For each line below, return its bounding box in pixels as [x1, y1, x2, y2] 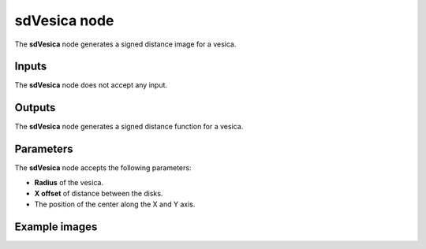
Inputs [14, 60, 47, 73]
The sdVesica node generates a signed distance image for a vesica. [14, 39, 237, 49]
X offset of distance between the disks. [34, 189, 163, 199]
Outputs [14, 101, 56, 114]
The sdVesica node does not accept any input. [14, 80, 168, 90]
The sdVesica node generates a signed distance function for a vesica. [14, 122, 244, 132]
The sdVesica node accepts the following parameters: [14, 163, 192, 173]
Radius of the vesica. [34, 177, 104, 187]
